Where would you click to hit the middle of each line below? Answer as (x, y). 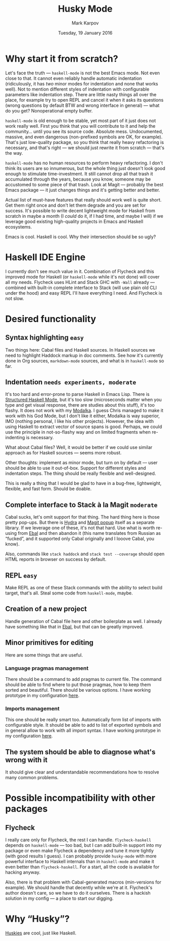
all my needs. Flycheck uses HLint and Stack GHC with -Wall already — (80, 282)
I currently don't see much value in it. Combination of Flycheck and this (80, 271)
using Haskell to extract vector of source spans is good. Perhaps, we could (84, 427)
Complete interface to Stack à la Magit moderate (81, 505)
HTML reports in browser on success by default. (56, 559)
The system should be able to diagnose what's (80, 752)
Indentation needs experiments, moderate (71, 382)
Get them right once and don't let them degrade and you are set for (76, 205)
